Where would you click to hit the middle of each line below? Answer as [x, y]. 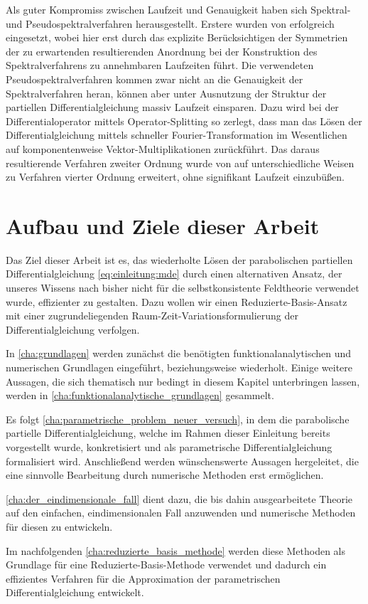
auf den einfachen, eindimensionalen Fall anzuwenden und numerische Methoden [181, 513]
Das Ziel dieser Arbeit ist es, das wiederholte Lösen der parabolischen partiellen [179, 259]
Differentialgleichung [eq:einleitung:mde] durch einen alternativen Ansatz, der [174, 274]
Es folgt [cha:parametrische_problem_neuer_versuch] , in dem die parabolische [178, 419]
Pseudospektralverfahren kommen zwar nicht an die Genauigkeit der [155, 79]
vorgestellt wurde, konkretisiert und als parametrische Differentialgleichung [169, 446]
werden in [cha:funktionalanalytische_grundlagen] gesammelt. [140, 395]
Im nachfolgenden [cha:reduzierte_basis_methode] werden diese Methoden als [175, 550]
